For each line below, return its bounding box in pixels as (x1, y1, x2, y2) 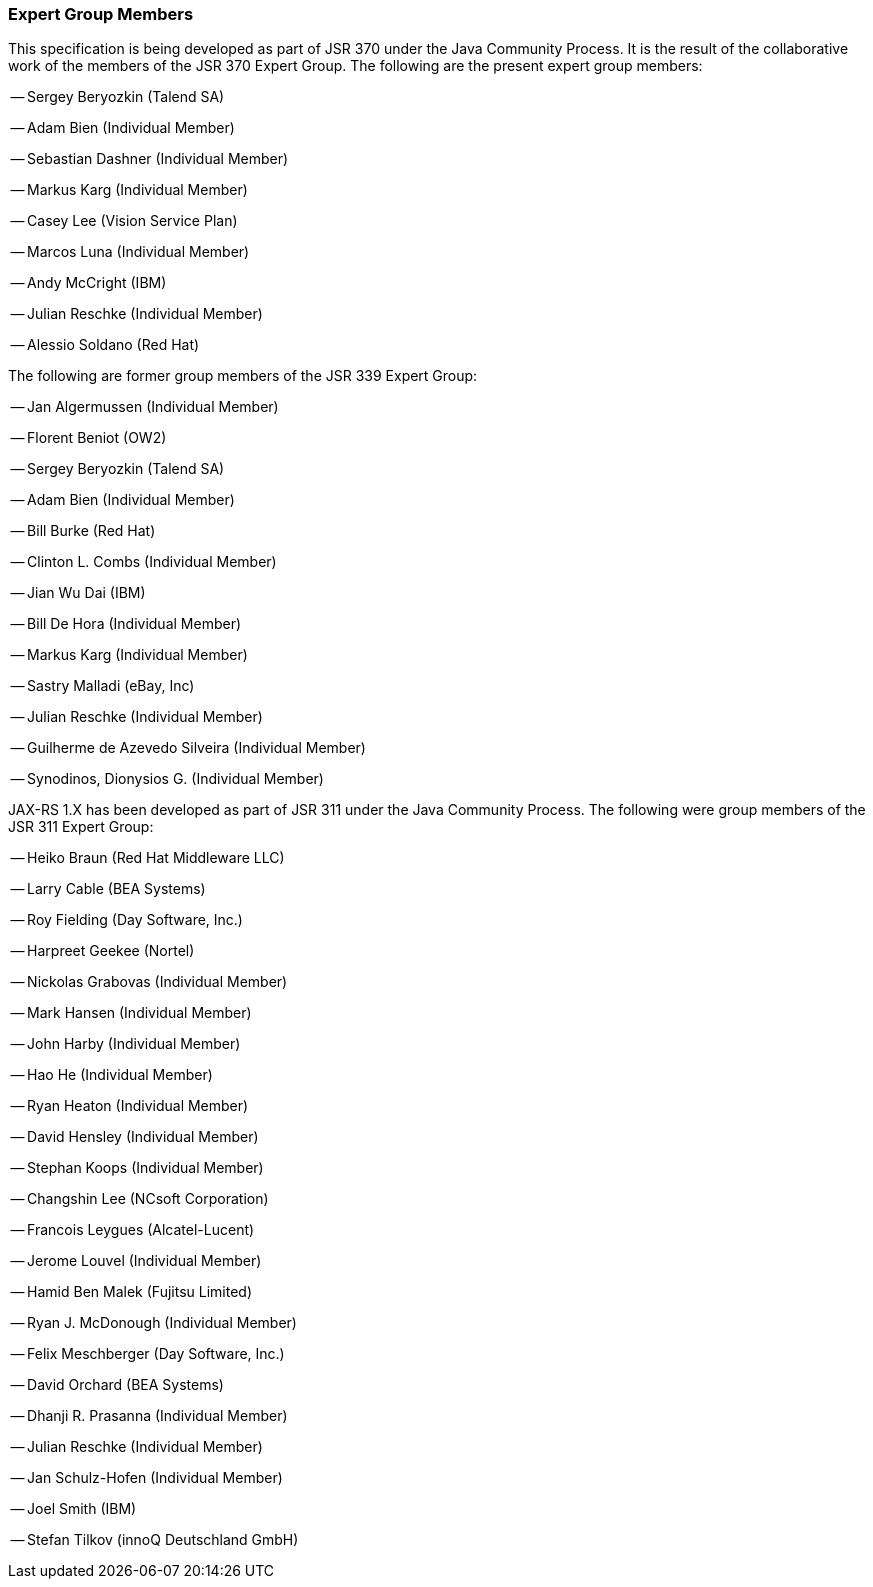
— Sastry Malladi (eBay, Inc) (10, 677, 195, 695)
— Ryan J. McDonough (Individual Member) (10, 1314, 297, 1332)
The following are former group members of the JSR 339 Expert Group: (8, 367, 478, 385)
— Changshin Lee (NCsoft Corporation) (10, 1190, 269, 1208)
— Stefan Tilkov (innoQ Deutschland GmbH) (10, 1531, 299, 1549)
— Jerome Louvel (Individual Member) (10, 1252, 262, 1270)
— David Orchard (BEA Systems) (10, 1376, 224, 1394)
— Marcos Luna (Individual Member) (10, 243, 250, 261)
